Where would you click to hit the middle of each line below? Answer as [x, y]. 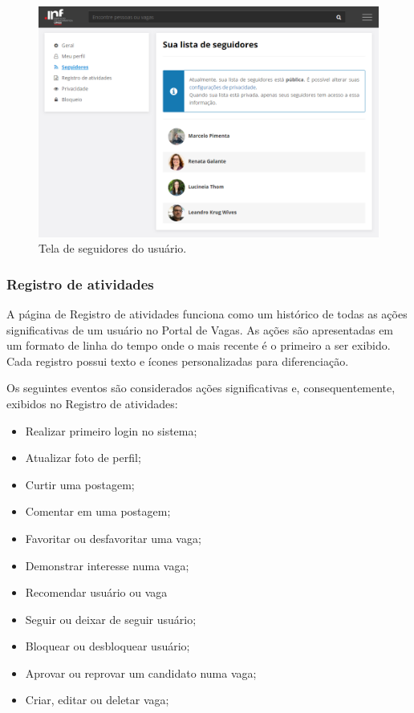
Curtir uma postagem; [80, 484]
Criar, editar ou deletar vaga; [97, 700]
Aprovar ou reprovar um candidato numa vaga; [141, 672]
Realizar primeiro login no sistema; [111, 430]
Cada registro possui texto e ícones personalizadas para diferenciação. [178, 361]
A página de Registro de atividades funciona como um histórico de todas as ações [207, 313]
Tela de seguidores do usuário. [113, 248]
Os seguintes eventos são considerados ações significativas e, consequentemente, [201, 388]
